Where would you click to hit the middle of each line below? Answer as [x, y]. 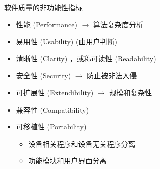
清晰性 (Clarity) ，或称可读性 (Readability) [86, 58]
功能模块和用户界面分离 [68, 161]
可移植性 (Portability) [51, 127]
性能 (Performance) [47, 24]
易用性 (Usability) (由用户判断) [66, 41]
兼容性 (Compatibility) [52, 109]
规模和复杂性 [131, 92]
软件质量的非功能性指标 [43, 7]
